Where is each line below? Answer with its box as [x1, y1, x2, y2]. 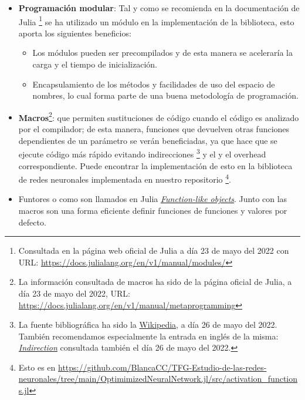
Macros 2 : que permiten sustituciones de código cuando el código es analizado [18, 109, 299, 123]
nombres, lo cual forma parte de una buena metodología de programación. [32, 89, 299, 102]
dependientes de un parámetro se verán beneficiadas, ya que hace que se [18, 134, 277, 146]
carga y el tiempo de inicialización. [32, 58, 157, 70]
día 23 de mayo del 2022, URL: [18, 287, 130, 299]
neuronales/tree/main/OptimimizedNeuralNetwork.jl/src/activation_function [18, 372, 298, 385]
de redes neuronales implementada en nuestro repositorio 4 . [18, 172, 231, 185]
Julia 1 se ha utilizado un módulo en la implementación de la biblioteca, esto [18, 14, 294, 28]
